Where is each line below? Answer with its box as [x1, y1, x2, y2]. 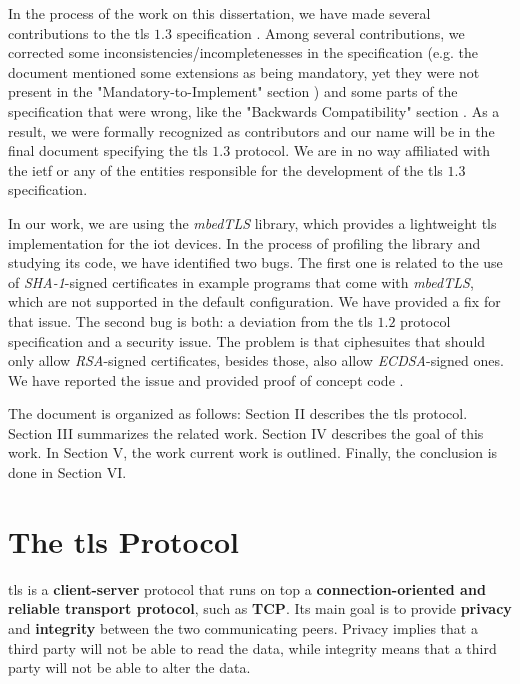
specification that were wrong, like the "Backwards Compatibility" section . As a [8, 100, 500, 121]
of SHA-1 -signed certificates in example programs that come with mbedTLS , [8, 271, 474, 292]
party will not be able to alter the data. [8, 657, 251, 678]
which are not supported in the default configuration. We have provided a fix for [8, 291, 501, 312]
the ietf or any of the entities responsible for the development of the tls [8, 159, 443, 180]
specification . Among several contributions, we [176, 22, 465, 43]
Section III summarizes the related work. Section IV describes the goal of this [8, 422, 484, 443]
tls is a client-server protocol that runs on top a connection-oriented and [8, 578, 486, 599]
